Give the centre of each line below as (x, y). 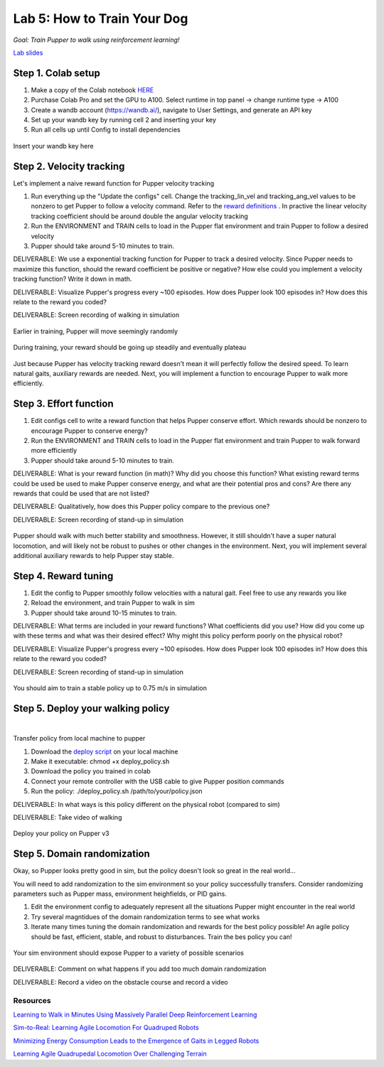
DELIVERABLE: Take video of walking (68, 817)
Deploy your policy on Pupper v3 (61, 833)
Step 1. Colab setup (57, 73)
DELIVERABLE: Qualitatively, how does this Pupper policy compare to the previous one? (142, 506)
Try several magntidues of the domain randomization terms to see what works (145, 916)
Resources (32, 1000)
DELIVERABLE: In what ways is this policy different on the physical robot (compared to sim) (146, 804)
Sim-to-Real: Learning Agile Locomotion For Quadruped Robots (106, 1028)
